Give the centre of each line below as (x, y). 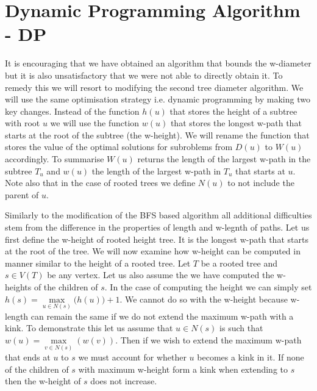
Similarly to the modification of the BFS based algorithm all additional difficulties (158, 215)
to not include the (261, 183)
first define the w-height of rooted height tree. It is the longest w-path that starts (157, 239)
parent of (22, 194)
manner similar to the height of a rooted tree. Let (98, 263)
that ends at (28, 357)
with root (23, 123)
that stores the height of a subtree (233, 111)
